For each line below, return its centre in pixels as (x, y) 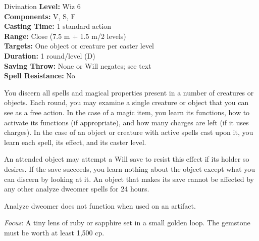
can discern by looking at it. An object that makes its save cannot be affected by (129, 179)
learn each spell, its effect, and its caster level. (75, 142)
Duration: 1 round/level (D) (50, 55)
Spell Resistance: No (40, 76)
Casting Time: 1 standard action (58, 26)
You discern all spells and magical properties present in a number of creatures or (129, 92)
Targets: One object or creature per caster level (79, 46)
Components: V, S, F (40, 16)
